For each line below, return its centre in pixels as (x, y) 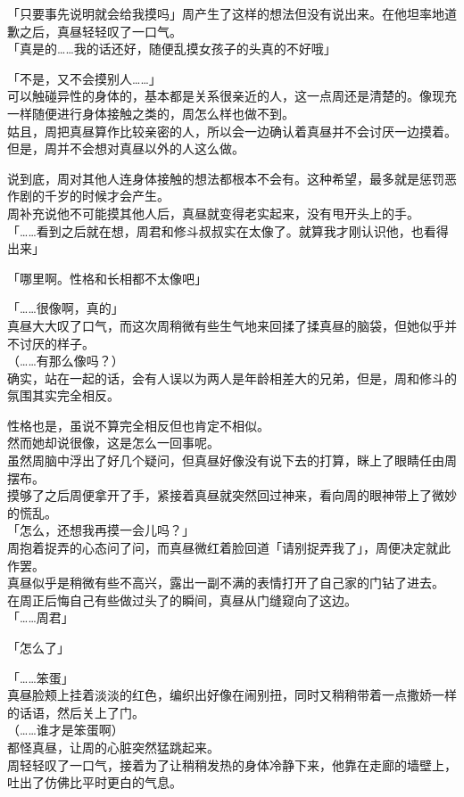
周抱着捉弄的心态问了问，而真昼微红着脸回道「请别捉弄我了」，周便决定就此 (229, 548)
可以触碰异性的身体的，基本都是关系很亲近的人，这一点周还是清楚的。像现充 (232, 96)
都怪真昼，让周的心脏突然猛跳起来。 (113, 747)
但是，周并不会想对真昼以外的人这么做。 (126, 148)
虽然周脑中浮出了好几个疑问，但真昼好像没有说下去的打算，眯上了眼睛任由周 (232, 460)
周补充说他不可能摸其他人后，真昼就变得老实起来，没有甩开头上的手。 (213, 213)
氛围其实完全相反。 (63, 395)
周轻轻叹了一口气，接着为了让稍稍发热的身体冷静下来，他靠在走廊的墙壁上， (232, 764)
